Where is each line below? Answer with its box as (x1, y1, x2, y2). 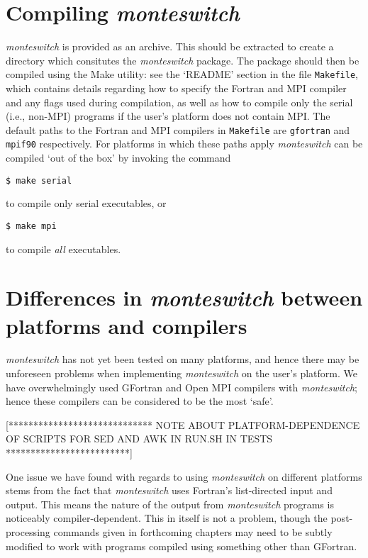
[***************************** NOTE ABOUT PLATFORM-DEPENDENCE (6, 417, 360, 432)
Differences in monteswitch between (6, 283, 363, 313)
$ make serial (6, 175, 72, 186)
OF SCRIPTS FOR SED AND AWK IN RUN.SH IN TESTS (6, 431, 273, 446)
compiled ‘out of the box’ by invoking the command (6, 150, 231, 165)
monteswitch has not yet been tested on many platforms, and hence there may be (6, 352, 359, 367)
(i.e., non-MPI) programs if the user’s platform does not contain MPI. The (6, 108, 330, 123)
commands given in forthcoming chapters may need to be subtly (53, 525, 333, 539)
